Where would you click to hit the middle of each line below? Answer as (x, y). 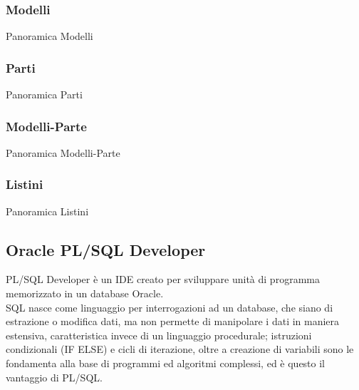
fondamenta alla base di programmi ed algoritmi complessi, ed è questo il (166, 363)
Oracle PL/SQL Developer (106, 249)
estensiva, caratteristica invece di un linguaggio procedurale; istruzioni (159, 335)
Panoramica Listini (47, 211)
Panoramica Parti (44, 94)
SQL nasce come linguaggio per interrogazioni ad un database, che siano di (170, 307)
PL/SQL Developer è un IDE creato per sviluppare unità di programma (163, 279)
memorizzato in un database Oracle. (85, 293)
